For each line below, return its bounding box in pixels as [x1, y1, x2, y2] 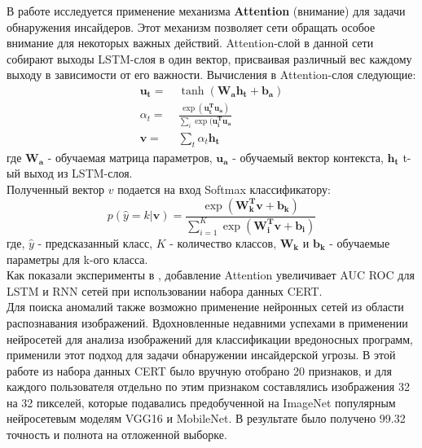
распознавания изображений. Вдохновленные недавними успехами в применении [7, 314, 408, 331]
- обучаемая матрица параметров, [47, 148, 213, 165]
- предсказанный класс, [37, 234, 153, 251]
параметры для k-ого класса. [7, 250, 148, 267]
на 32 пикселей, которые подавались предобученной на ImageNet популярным [7, 393, 396, 411]
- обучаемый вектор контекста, [232, 148, 384, 165]
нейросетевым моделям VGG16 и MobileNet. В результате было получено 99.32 [7, 410, 406, 427]
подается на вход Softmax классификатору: [117, 180, 331, 197]
